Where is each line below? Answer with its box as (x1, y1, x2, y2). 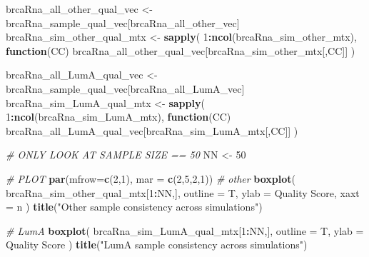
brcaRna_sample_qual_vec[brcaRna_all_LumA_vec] (6, 81, 245, 96)
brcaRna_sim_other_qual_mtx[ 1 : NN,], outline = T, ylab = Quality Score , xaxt (6, 185, 360, 200)
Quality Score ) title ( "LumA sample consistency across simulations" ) (6, 237, 308, 252)
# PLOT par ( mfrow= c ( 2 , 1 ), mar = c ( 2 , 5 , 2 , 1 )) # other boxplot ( (6, 171, 296, 186)
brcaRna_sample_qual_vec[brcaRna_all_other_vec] (6, 15, 240, 30)
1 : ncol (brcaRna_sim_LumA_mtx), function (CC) (6, 109, 231, 124)
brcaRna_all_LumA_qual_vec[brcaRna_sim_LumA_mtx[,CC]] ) (6, 123, 298, 138)
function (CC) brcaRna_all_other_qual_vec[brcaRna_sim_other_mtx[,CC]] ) (6, 43, 355, 58)
